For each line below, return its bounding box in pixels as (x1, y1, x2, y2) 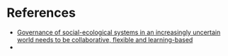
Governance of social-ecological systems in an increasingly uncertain (16, 28, 221, 36)
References (6, 5, 76, 21)
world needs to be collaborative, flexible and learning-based (16, 35, 193, 43)
